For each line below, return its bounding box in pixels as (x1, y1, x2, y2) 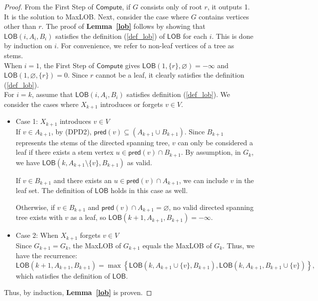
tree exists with (15, 212, 63, 222)
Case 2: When (15, 230, 59, 240)
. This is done (212, 30, 253, 41)
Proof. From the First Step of (4, 1, 94, 11)
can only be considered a (178, 137, 253, 147)
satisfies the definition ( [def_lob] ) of (55, 30, 165, 41)
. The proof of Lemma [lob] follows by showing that (41, 21, 206, 31)
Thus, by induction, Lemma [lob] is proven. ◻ (4, 287, 152, 298)
